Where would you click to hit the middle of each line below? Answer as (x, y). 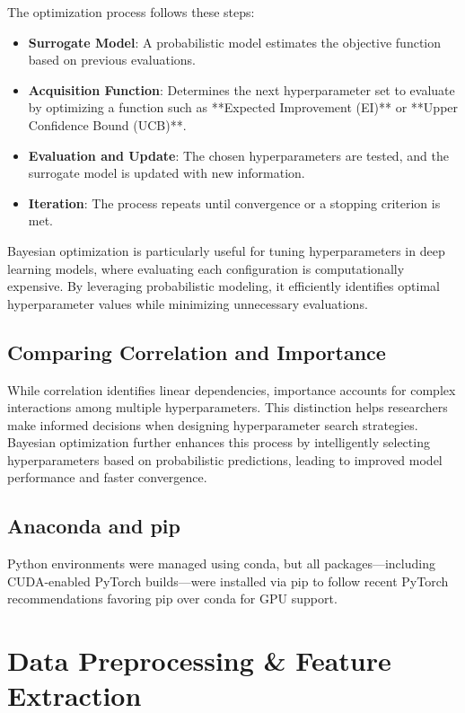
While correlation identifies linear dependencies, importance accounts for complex (232, 389)
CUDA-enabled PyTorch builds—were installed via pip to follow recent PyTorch (228, 581)
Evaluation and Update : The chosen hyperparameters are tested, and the (238, 155)
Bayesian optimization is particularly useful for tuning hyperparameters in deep (226, 250)
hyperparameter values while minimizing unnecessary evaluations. (188, 303)
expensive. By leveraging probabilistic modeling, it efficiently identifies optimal (224, 286)
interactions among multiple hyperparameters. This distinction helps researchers (228, 407)
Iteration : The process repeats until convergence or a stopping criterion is (234, 202)
